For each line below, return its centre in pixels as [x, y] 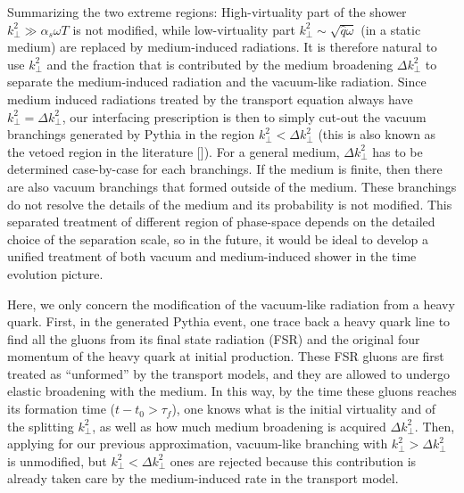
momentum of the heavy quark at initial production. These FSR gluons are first [226, 356]
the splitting [41, 426]
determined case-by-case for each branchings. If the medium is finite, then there [225, 169]
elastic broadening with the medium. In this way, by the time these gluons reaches [232, 391]
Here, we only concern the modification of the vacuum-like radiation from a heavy [231, 304]
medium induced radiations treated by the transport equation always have [210, 99]
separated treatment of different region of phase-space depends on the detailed [221, 222]
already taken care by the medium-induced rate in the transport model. [203, 478]
